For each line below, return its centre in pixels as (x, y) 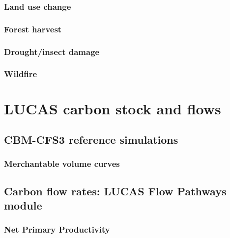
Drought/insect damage (52, 51)
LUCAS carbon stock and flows (113, 108)
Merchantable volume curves (62, 164)
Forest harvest (33, 29)
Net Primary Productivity (57, 229)
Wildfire (21, 74)
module (23, 205)
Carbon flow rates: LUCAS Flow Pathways (115, 191)
